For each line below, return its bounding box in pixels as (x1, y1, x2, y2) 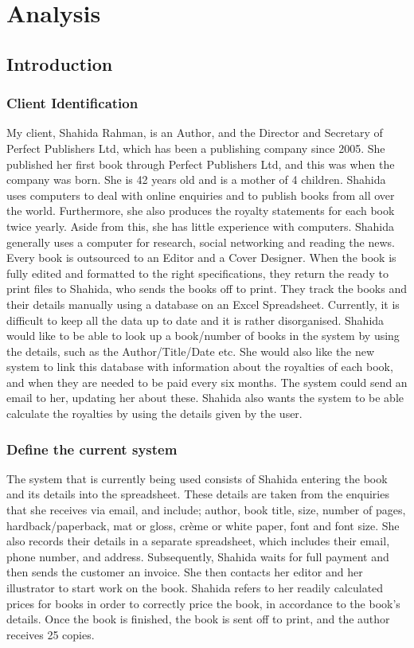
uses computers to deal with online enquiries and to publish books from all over (6, 186, 395, 203)
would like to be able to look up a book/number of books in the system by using (6, 327, 400, 344)
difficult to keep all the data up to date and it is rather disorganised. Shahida (6, 311, 385, 328)
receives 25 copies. (6, 626, 95, 642)
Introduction (6, 51, 113, 76)
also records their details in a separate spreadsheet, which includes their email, (6, 533, 390, 549)
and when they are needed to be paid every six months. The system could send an (6, 373, 408, 390)
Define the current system (6, 439, 178, 459)
